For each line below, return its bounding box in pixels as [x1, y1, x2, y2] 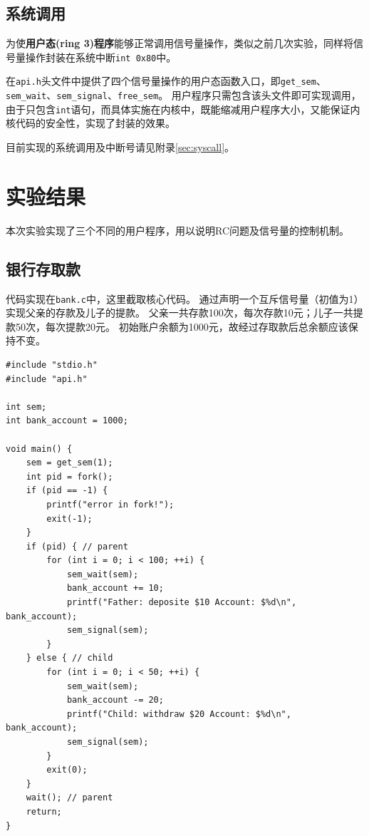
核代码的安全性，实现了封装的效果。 [6, 115, 175, 130]
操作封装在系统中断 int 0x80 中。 [25, 49, 177, 64]
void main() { [6, 443, 73, 454]
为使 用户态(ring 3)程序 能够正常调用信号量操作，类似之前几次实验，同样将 [6, 36, 354, 51]
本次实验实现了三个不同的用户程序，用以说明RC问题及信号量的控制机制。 [6, 222, 350, 237]
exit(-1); [46, 513, 93, 524]
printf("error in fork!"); [46, 499, 175, 510]
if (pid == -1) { [26, 485, 108, 496]
